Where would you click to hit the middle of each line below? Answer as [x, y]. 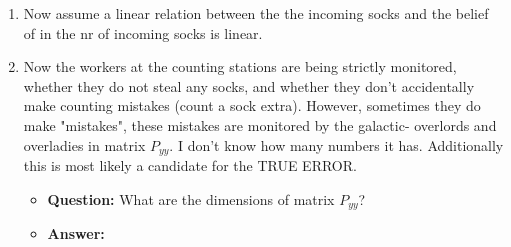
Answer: [76, 233]
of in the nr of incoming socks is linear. [143, 32]
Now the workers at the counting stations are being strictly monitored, [240, 66]
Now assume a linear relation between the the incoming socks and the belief [256, 13]
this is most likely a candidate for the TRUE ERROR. [190, 165]
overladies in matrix [84, 144]
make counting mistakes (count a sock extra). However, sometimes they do [252, 105]
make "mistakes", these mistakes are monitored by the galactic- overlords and [260, 124]
